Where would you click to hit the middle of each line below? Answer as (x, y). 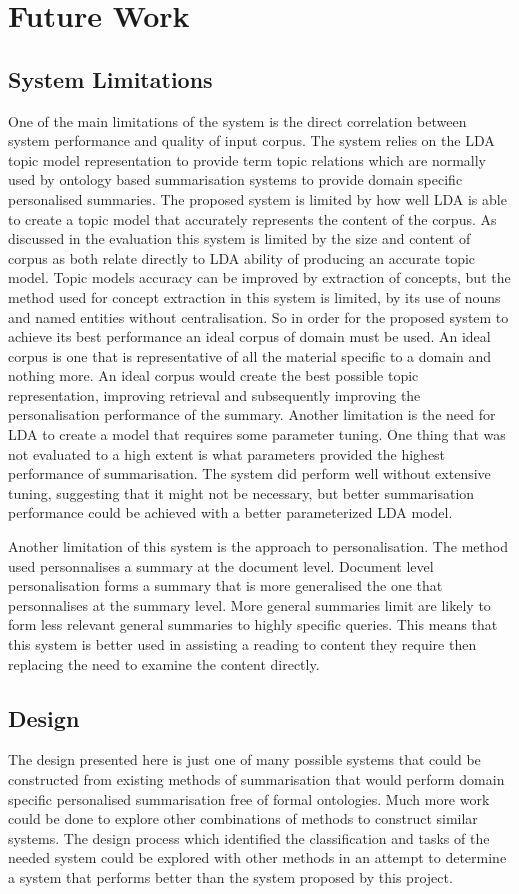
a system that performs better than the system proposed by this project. (230, 876)
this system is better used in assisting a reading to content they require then (242, 644)
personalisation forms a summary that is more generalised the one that (225, 585)
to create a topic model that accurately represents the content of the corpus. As (252, 218)
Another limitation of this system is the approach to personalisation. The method (258, 546)
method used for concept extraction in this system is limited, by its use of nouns (254, 296)
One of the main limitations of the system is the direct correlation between (237, 120)
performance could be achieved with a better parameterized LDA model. (230, 512)
